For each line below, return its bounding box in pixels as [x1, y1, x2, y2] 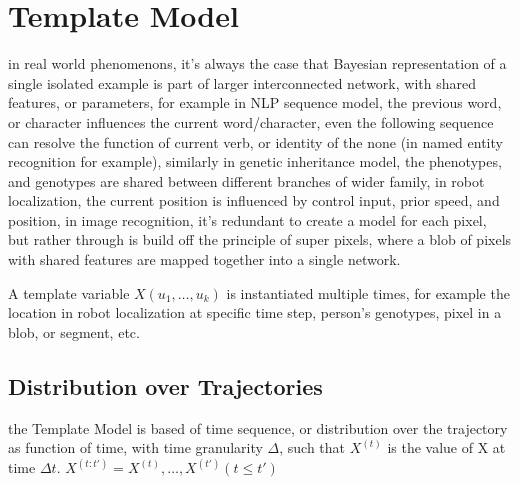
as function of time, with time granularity [8, 437, 263, 458]
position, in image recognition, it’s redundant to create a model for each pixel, [8, 209, 487, 230]
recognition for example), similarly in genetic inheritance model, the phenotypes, [8, 151, 502, 172]
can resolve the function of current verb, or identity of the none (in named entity [8, 131, 503, 152]
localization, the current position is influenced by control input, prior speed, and [8, 190, 500, 211]
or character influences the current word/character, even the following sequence [8, 111, 494, 132]
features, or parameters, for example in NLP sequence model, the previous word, [8, 92, 502, 113]
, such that [279, 437, 346, 458]
